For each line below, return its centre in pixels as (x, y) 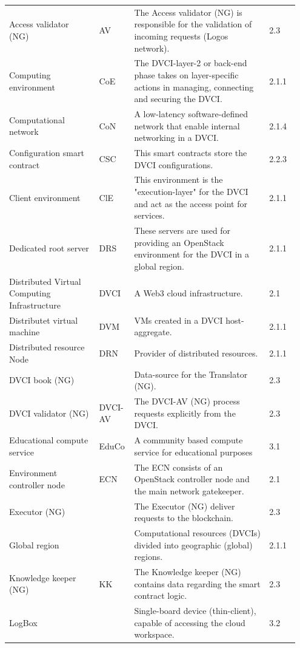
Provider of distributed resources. (196, 353)
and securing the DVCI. (178, 99)
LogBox (23, 622)
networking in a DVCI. (176, 138)
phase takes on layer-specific (186, 74)
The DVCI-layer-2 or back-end (191, 63)
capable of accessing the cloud (190, 622)
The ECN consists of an (178, 467)
